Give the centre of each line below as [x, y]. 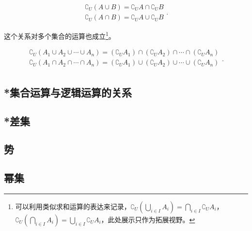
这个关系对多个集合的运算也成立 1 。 [60, 35]
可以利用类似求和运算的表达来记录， [73, 206]
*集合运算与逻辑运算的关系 [68, 92]
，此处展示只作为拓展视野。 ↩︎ [148, 219]
